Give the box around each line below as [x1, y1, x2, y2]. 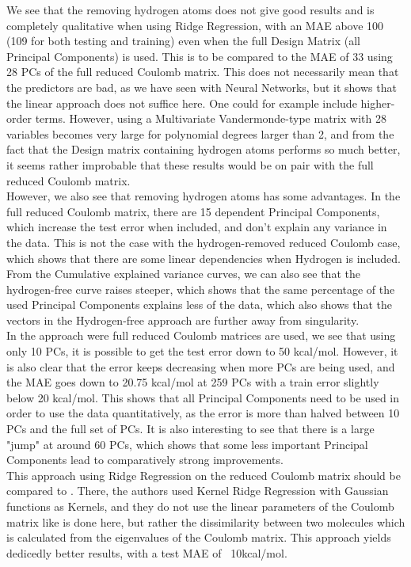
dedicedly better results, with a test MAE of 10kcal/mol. [6, 544, 287, 561]
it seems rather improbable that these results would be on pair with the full [6, 156, 374, 173]
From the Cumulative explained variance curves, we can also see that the [6, 265, 360, 282]
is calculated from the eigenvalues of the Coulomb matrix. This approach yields [6, 529, 391, 546]
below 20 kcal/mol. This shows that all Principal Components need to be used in [6, 389, 400, 405]
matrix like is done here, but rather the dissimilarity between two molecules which [6, 513, 405, 530]
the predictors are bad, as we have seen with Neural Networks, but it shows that [6, 78, 397, 95]
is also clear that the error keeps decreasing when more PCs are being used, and [6, 358, 395, 375]
